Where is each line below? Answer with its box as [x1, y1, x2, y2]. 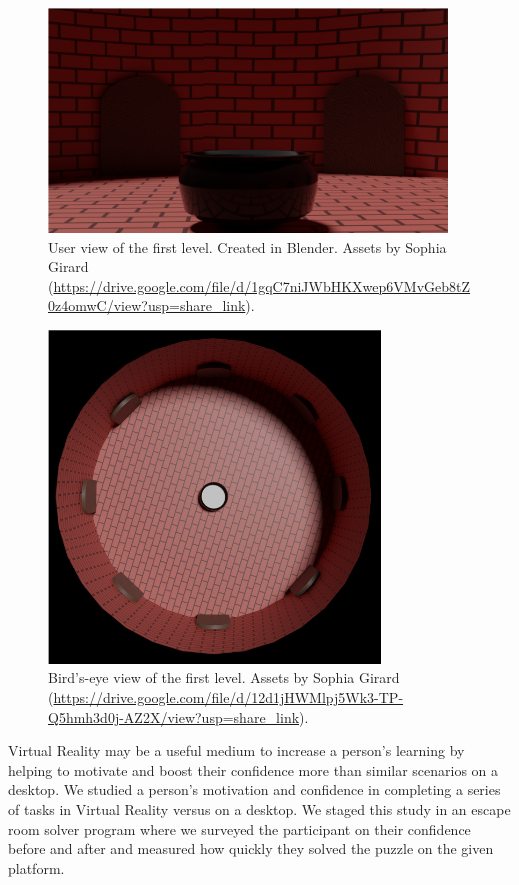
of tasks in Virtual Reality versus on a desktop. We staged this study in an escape [8, 798, 511, 819]
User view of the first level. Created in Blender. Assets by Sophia [48, 236, 447, 257]
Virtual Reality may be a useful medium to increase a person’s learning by [8, 740, 465, 761]
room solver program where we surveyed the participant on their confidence [8, 818, 471, 839]
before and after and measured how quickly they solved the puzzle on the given [8, 838, 494, 859]
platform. [8, 857, 65, 878]
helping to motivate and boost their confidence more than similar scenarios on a [8, 759, 499, 780]
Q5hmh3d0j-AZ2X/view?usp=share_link [48, 706, 300, 727]
